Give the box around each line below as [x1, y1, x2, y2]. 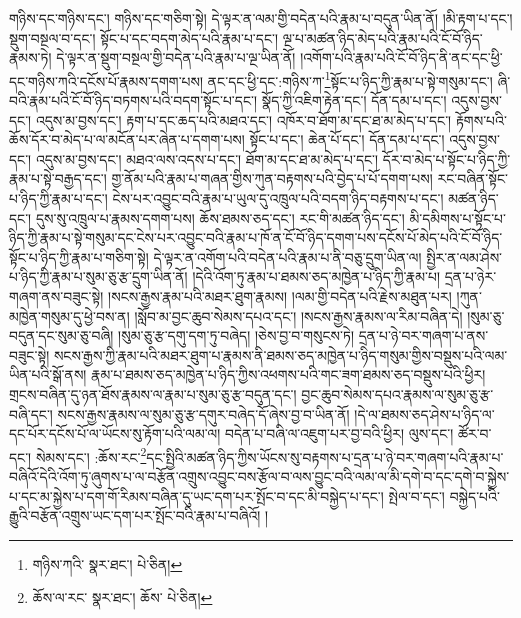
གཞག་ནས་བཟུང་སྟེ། [9, 285, 104, 306]
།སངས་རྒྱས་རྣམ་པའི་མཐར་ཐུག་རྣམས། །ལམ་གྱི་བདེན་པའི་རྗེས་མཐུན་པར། [108, 285, 452, 306]
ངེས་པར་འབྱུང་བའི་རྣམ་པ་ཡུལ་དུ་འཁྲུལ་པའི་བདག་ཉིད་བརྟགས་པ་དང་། [112, 188, 444, 208]
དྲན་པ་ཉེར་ [444, 266, 497, 287]
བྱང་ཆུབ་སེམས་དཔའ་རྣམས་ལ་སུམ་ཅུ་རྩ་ [301, 383, 494, 404]
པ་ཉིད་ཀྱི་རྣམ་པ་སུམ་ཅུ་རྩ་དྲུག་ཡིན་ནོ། [9, 266, 188, 287]
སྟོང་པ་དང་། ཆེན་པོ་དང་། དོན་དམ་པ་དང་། [249, 129, 445, 150]
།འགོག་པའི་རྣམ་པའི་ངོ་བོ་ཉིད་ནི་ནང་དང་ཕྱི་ [300, 47, 503, 68]
